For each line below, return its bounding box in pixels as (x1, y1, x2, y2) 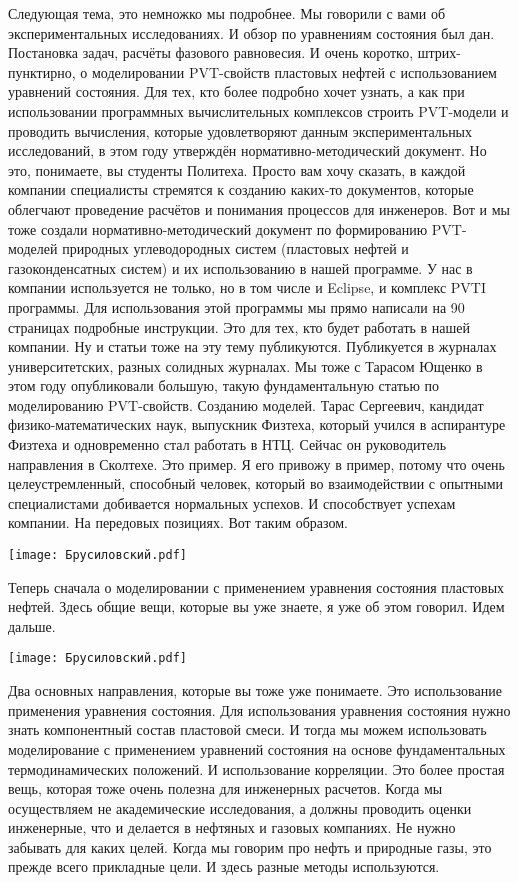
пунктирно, (8, 61, 76, 82)
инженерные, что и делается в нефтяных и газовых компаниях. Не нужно (8, 817, 456, 838)
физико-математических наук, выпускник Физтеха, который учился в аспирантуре (8, 414, 506, 435)
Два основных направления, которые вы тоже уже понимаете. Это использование (8, 680, 502, 701)
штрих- (417, 42, 461, 63)
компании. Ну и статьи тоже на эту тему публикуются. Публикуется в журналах (8, 336, 497, 357)
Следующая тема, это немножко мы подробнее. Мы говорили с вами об (8, 3, 446, 23)
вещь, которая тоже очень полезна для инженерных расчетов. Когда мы (8, 778, 443, 799)
